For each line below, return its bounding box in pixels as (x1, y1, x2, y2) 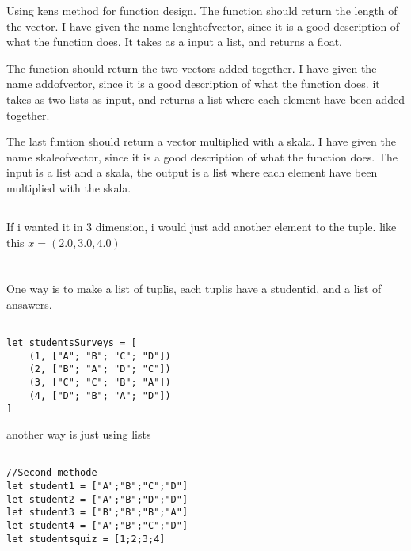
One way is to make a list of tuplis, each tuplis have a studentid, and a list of (6, 280, 382, 297)
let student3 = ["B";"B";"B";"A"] (6, 507, 188, 519)
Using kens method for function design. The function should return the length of (6, 2, 398, 18)
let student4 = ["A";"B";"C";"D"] (6, 519, 188, 531)
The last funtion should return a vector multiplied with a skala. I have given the (6, 133, 396, 150)
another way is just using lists (6, 426, 151, 443)
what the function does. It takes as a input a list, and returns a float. (6, 33, 342, 50)
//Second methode (6, 467, 97, 479)
